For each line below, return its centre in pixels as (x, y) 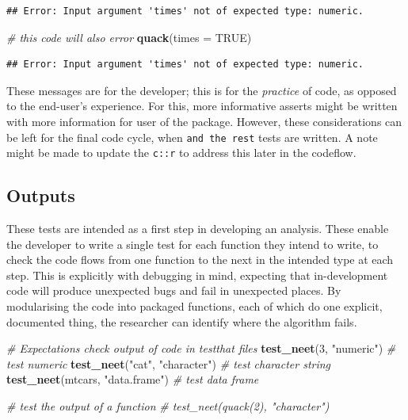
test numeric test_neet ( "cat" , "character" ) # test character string (169, 363)
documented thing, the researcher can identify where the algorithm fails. (182, 321)
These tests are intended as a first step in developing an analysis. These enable (198, 229)
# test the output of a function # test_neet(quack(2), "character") (168, 406)
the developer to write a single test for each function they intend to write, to (193, 244)
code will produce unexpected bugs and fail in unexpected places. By (174, 290)
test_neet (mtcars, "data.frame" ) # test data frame (133, 379)
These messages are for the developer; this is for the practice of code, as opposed (202, 90)
